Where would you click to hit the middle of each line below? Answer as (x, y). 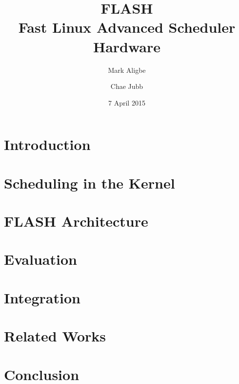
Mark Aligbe (127, 70)
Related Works (55, 336)
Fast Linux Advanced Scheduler (127, 27)
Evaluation (40, 259)
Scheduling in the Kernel (90, 182)
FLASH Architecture (76, 221)
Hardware (127, 46)
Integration (42, 297)
